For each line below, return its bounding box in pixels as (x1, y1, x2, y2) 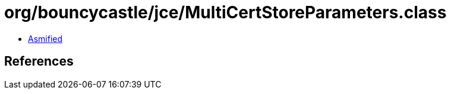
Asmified (28, 33, 63, 44)
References (4, 54, 74, 69)
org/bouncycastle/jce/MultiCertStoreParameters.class (4, 2, 447, 22)
